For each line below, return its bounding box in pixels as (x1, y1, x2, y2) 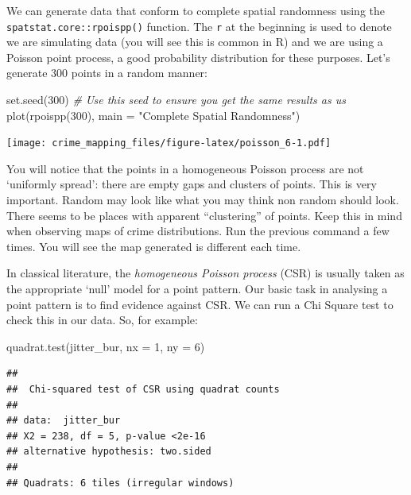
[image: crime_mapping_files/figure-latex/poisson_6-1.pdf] (6, 137, 332, 149)
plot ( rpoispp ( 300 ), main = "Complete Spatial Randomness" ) (6, 106, 300, 123)
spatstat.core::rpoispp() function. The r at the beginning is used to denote (6, 17, 392, 34)
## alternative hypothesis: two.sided (6, 446, 211, 458)
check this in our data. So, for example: (6, 311, 198, 328)
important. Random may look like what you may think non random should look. (6, 191, 399, 208)
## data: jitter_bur (6, 415, 121, 427)
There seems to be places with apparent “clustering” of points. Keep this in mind (6, 207, 402, 223)
